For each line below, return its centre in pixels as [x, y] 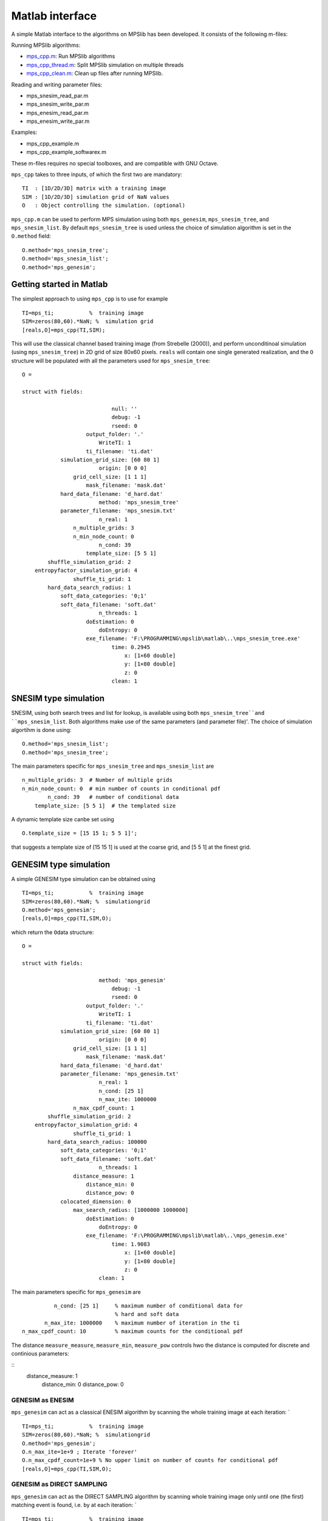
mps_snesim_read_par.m [57, 96]
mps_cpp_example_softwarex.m [66, 152]
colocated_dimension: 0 [96, 1201]
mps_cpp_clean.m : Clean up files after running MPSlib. [95, 74]
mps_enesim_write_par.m [58, 121]
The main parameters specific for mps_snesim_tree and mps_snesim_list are [113, 766]
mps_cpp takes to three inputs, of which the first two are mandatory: [97, 175]
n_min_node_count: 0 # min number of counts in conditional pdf [121, 788]
